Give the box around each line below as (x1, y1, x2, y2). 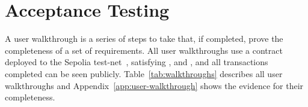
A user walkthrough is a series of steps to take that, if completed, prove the (5, 32, 283, 45)
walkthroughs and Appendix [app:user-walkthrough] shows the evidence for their (5, 79, 304, 91)
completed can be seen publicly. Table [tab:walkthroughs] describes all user (5, 67, 283, 80)
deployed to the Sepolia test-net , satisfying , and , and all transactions (5, 56, 268, 68)
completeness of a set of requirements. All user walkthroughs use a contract (5, 44, 283, 56)
